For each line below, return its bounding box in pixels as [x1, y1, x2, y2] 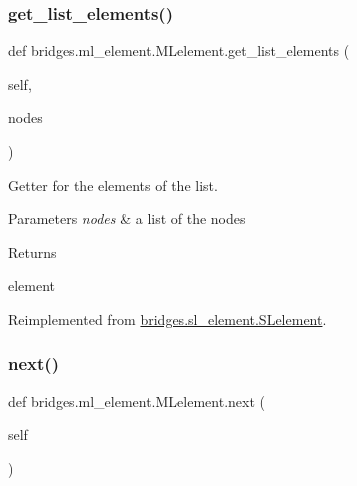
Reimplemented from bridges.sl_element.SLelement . [8, 308, 327, 329]
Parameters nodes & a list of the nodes [8, 208, 246, 229]
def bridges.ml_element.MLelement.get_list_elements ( [8, 40, 350, 61]
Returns [8, 241, 57, 262]
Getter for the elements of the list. [8, 174, 218, 195]
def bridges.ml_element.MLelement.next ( [8, 390, 265, 411]
